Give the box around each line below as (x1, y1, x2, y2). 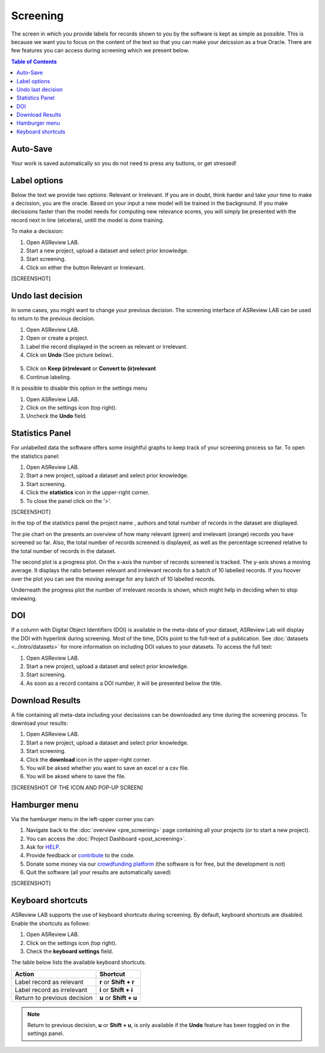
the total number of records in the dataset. (11, 547, 117, 554)
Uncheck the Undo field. (26, 413, 87, 420)
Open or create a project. (26, 334, 88, 342)
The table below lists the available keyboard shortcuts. (11, 958, 147, 966)
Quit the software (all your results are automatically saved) (26, 869, 172, 876)
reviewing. (11, 595, 37, 602)
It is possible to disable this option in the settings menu (11, 384, 147, 392)
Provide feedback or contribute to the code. (26, 852, 135, 859)
